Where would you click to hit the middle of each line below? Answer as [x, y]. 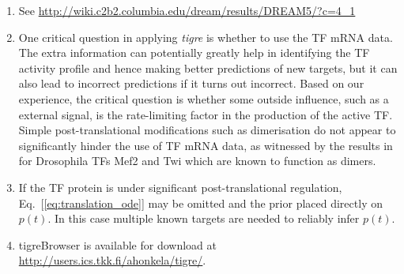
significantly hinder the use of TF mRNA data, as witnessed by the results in [206, 145]
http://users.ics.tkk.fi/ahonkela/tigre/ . [112, 260]
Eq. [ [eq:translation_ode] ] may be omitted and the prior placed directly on [200, 203]
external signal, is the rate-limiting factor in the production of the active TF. [206, 114]
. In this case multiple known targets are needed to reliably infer [204, 218]
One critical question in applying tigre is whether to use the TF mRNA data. [206, 37]
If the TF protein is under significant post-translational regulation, [180, 187]
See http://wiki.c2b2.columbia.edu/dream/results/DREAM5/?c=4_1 [187, 10]
